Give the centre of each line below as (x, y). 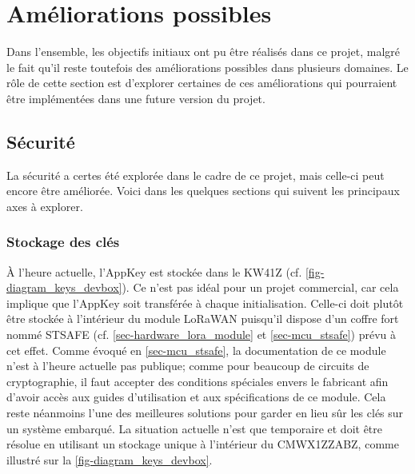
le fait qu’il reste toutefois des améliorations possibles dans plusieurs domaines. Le (207, 67)
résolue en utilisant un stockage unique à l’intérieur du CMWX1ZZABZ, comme (203, 444)
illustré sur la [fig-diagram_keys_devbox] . (110, 459)
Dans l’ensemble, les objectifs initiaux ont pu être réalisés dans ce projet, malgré (204, 52)
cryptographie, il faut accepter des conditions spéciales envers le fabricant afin (198, 381)
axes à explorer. (45, 206)
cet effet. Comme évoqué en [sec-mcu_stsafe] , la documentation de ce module (196, 350)
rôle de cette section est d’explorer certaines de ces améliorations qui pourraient (202, 83)
